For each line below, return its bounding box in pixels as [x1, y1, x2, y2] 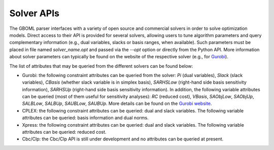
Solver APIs [9, 8, 59, 19]
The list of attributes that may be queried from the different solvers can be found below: [9, 63, 193, 69]
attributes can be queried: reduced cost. [22, 129, 107, 135]
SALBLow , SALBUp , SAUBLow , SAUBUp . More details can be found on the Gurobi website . [22, 100, 212, 106]
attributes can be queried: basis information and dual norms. [22, 115, 149, 121]
